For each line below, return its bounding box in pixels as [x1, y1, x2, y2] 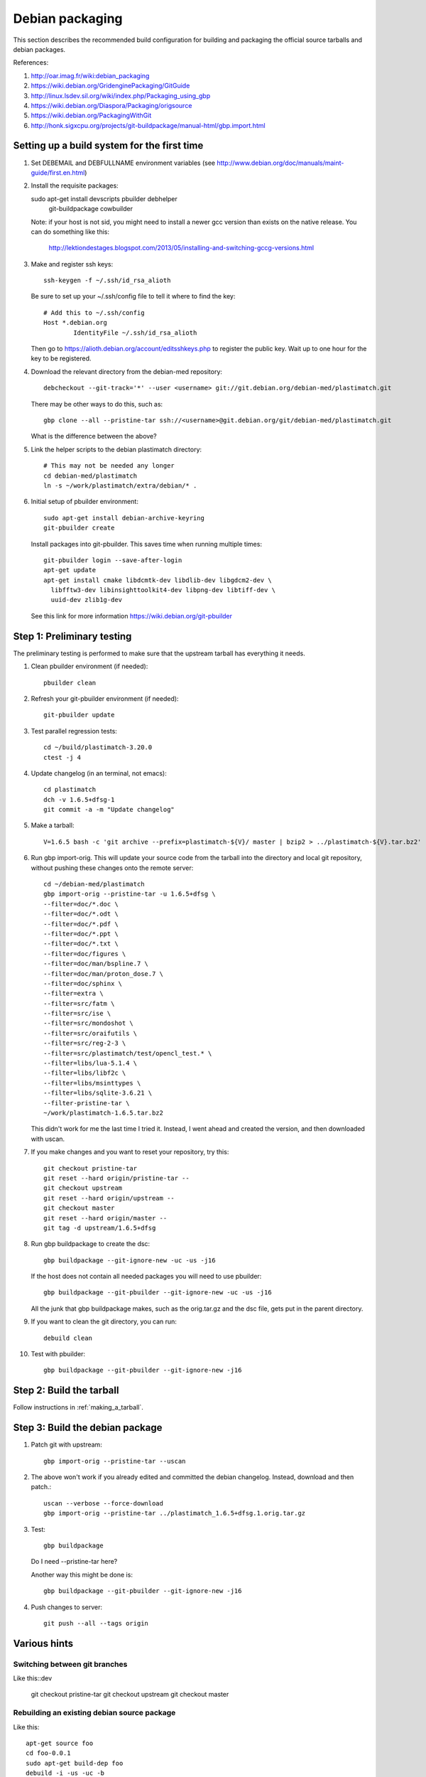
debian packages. [13, 45, 66, 53]
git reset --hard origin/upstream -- [43, 1194, 175, 1202]
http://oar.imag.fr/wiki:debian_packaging [31, 71, 150, 80]
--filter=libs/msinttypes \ [43, 1079, 141, 1087]
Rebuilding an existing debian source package [13, 1708, 176, 1718]
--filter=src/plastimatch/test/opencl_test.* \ [43, 1049, 212, 1057]
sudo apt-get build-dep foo [26, 1759, 124, 1767]
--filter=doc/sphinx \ [43, 979, 123, 987]
